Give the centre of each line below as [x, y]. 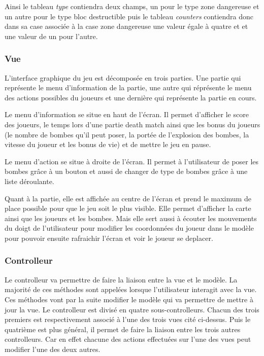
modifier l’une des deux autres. [53, 349]
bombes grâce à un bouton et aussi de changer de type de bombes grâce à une [126, 171]
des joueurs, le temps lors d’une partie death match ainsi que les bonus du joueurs [133, 124]
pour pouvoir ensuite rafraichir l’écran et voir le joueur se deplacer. [109, 238]
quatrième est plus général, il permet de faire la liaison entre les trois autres [123, 329]
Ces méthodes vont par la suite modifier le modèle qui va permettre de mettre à [129, 299]
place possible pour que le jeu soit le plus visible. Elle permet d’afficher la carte [128, 208]
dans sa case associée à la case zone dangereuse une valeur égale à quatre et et [126, 26]
